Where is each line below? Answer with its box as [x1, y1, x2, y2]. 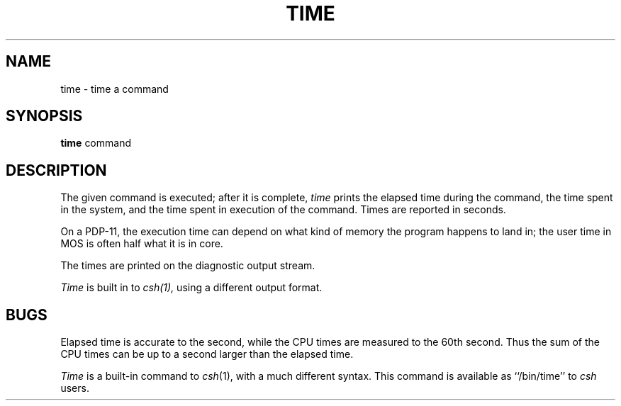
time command [60, 137, 131, 150]
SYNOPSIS [6, 107, 83, 125]
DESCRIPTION [6, 161, 107, 179]
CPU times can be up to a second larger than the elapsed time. [60, 348, 354, 361]
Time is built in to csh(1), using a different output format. [60, 281, 323, 294]
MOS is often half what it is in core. [60, 237, 223, 250]
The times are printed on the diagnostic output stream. [60, 259, 315, 272]
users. [60, 382, 89, 395]
